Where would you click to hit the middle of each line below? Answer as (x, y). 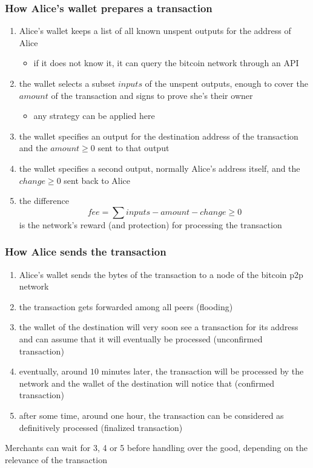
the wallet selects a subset (67, 83)
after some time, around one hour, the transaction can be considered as (151, 415)
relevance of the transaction (56, 459)
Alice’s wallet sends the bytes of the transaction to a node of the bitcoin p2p (161, 274)
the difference (44, 201)
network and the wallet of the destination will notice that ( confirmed (147, 383)
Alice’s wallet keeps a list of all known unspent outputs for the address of (155, 31)
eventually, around (53, 371)
